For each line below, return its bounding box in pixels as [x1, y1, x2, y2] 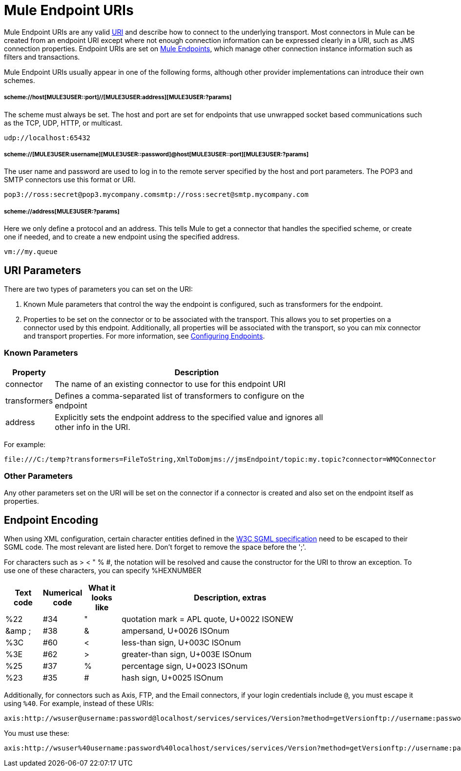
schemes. [4, 76, 35, 85]
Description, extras [193, 593, 267, 603]
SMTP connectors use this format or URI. [4, 175, 136, 184]
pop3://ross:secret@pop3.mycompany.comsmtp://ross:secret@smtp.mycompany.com [4, 191, 309, 199]
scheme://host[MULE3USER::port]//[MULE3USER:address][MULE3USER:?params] [4, 94, 232, 101]
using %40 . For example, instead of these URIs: [4, 699, 154, 708]
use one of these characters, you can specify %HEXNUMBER [4, 566, 202, 575]
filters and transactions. [4, 52, 80, 61]
